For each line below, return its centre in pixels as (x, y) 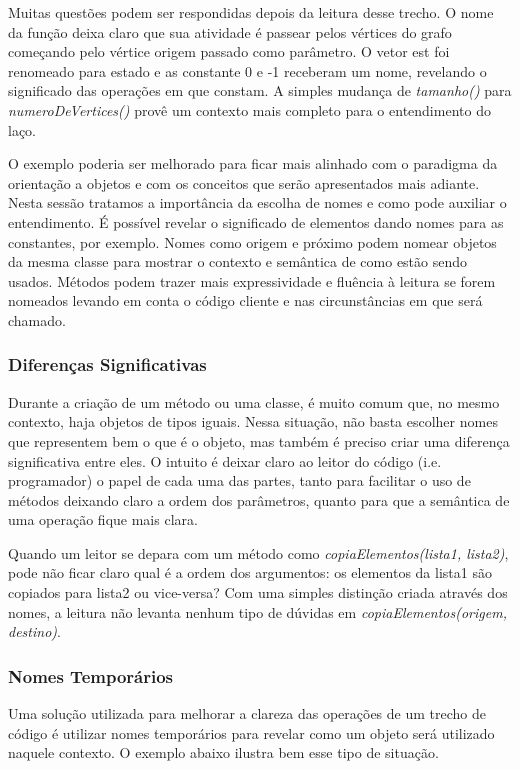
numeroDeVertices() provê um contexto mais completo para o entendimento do (249, 109)
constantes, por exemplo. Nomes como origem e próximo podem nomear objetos (252, 241)
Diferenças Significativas (107, 364)
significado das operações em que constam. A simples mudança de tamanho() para (260, 90)
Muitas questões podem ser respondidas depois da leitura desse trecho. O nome (251, 12)
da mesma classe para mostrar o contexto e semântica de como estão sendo (238, 261)
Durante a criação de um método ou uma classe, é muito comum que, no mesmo (254, 401)
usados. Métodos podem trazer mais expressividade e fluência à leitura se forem (252, 280)
